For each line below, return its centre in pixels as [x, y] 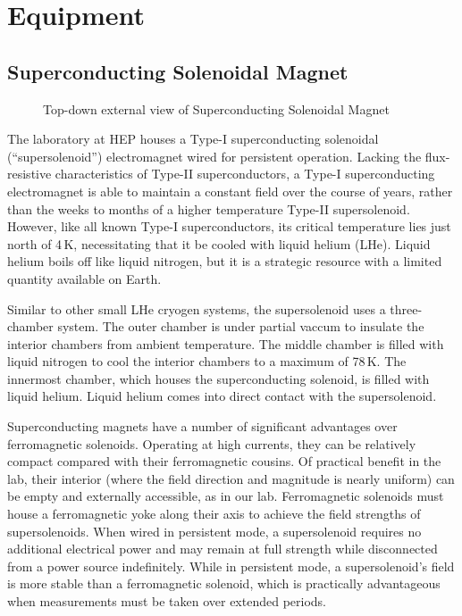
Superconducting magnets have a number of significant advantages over [202, 426]
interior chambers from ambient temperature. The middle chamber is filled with [226, 343]
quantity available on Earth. [84, 278]
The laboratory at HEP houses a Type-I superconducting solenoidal [193, 139]
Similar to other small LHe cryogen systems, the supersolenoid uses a [197, 308]
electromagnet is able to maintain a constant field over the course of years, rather [230, 191]
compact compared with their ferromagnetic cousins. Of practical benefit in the [224, 461]
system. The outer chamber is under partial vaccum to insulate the [241, 326]
